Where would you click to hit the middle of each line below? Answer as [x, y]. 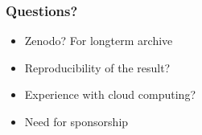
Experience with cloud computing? [110, 94]
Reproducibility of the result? [97, 67]
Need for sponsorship [76, 121]
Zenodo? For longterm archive [99, 41]
